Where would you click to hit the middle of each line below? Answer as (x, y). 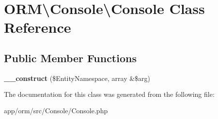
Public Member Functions (70, 58)
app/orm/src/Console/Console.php (56, 110)
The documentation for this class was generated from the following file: (109, 94)
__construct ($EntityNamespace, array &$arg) (77, 78)
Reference (38, 27)
